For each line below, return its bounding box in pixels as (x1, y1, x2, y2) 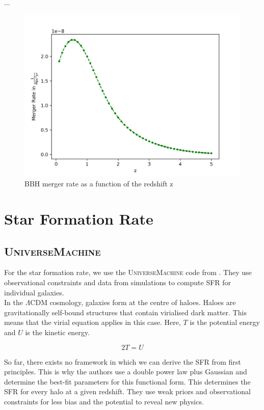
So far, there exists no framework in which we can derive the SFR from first (4, 356, 241, 367)
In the (4, 297, 23, 308)
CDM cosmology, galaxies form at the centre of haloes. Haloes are (30, 297, 236, 308)
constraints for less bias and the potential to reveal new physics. (4, 396, 204, 406)
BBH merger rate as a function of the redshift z (24, 178, 173, 189)
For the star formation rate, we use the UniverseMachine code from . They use (4, 267, 252, 278)
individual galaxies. (4, 287, 64, 297)
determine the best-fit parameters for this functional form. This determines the (4, 376, 251, 387)
